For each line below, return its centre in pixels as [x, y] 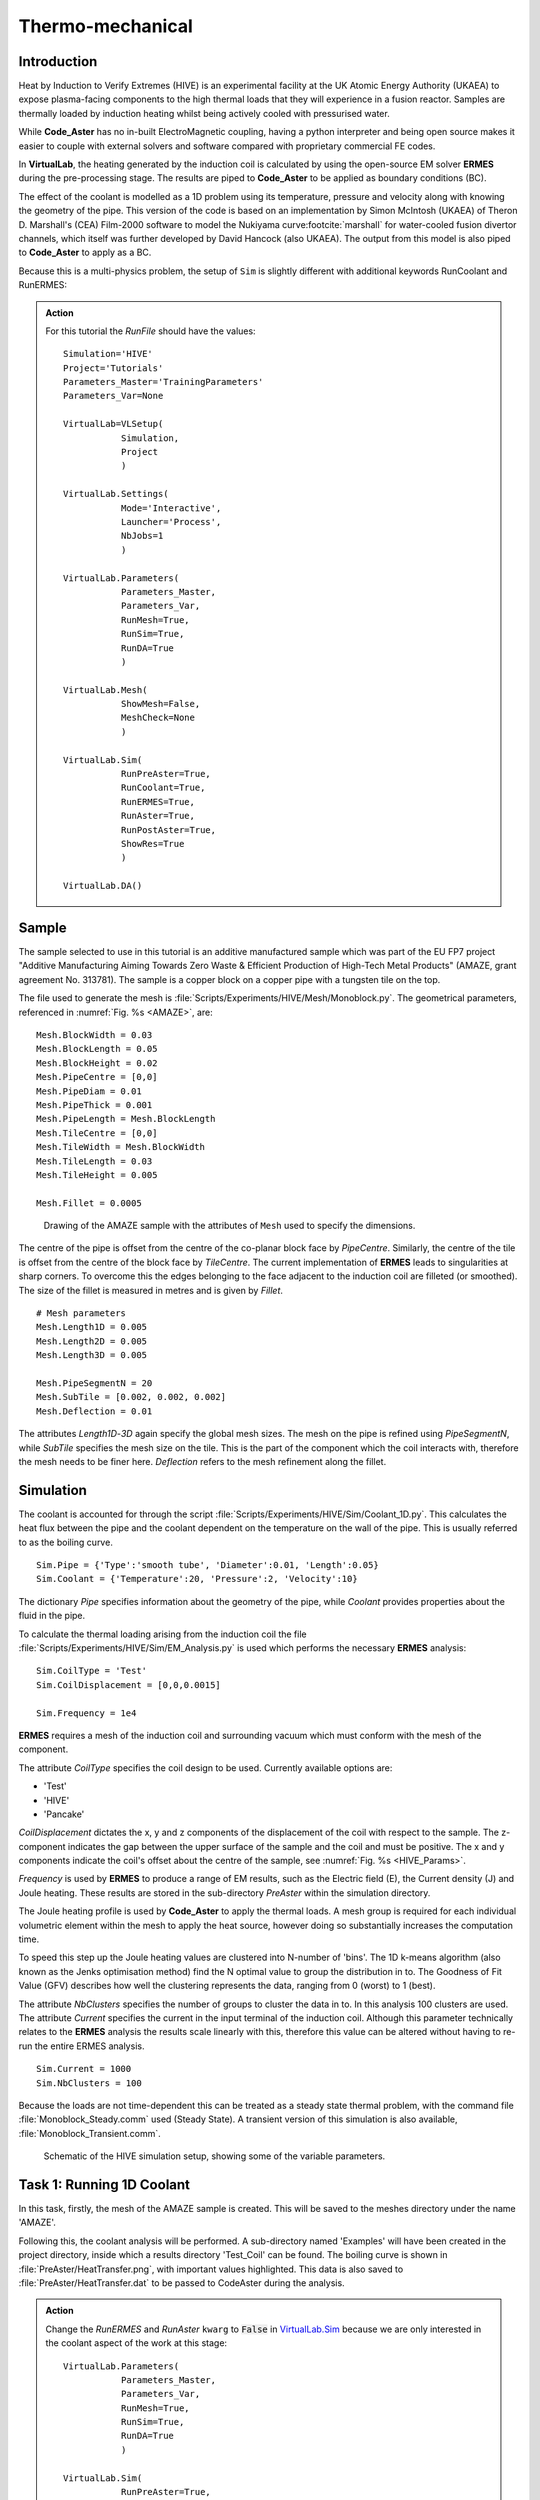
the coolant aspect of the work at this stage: [136, 2343]
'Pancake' [64, 1814]
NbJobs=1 [142, 536]
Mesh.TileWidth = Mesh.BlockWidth [120, 1147]
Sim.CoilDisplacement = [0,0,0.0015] [129, 1684]
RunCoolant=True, [163, 788]
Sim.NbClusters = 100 [89, 2083]
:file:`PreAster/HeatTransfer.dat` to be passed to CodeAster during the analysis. [181, 2282]
